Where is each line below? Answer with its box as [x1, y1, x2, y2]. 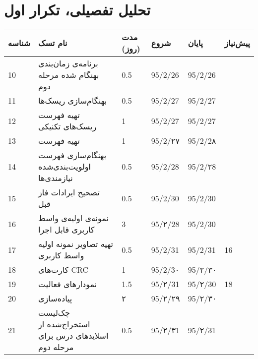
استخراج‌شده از [38, 318, 90, 330]
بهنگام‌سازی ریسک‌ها [38, 95, 107, 107]
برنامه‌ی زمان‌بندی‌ [38, 58, 98, 69]
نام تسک [38, 37, 67, 49]
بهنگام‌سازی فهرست [38, 149, 107, 161]
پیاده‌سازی [38, 293, 72, 304]
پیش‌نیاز [224, 37, 250, 49]
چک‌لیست [38, 307, 70, 319]
